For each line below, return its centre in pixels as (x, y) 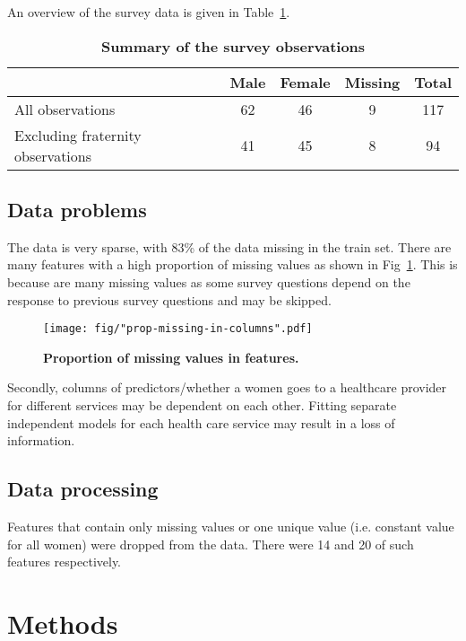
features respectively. (65, 562)
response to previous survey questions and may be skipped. (169, 299)
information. (41, 440)
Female (305, 82)
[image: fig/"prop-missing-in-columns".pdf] (178, 329)
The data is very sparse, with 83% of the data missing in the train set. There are (229, 246)
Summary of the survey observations (233, 46)
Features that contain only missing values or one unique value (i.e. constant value (231, 526)
